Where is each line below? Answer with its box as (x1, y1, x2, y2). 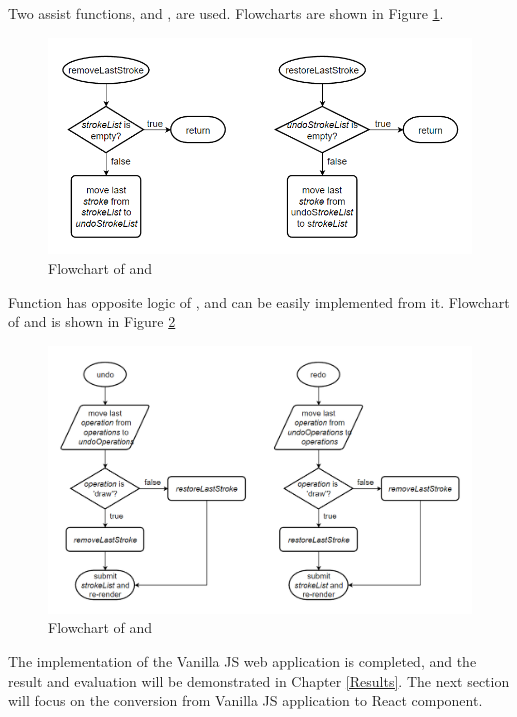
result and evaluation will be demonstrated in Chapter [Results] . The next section (8, 670, 510, 691)
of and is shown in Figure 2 (8, 311, 176, 332)
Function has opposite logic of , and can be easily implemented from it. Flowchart (8, 291, 510, 312)
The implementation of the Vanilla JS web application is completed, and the (8, 650, 477, 671)
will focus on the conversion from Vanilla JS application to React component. (8, 690, 483, 711)
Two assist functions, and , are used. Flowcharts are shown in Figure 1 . (8, 3, 444, 23)
